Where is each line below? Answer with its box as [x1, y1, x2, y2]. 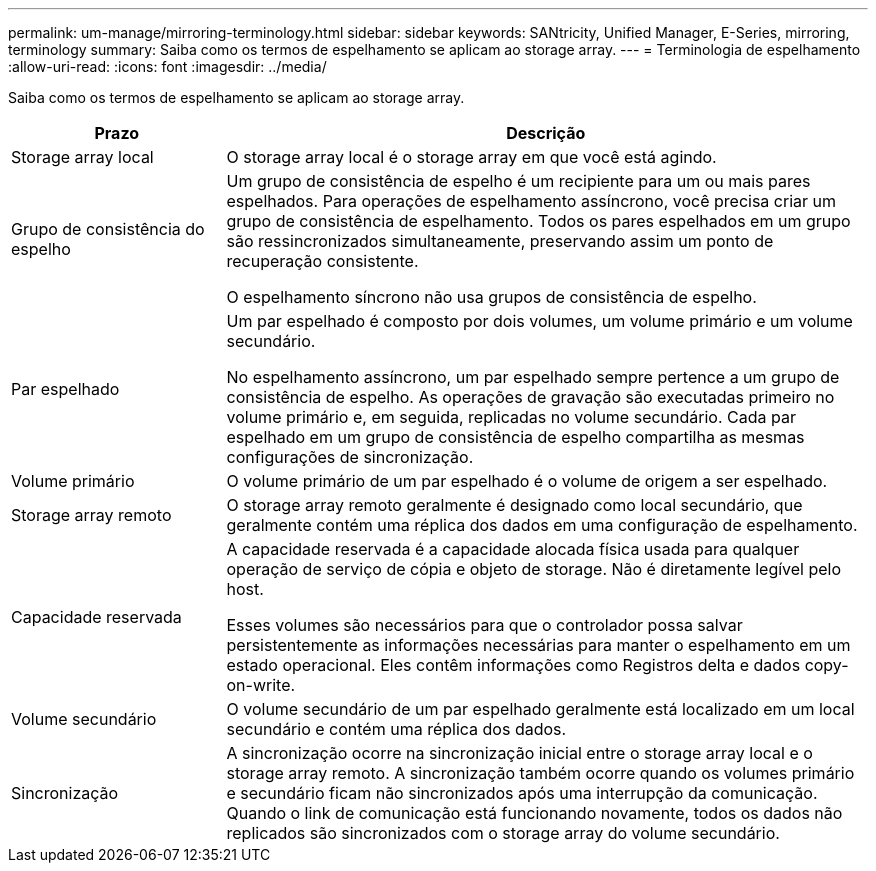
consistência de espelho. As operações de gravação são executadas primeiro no [226, 387, 835, 407]
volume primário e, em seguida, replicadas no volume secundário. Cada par [226, 407, 796, 427]
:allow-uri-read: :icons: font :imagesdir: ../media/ [8, 58, 327, 75]
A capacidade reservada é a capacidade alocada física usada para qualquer [226, 539, 800, 559]
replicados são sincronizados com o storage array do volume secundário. [226, 823, 780, 843]
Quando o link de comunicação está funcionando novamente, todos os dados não [226, 803, 843, 823]
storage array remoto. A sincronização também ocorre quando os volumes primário [226, 763, 855, 783]
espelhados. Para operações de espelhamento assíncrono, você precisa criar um [226, 191, 837, 211]
